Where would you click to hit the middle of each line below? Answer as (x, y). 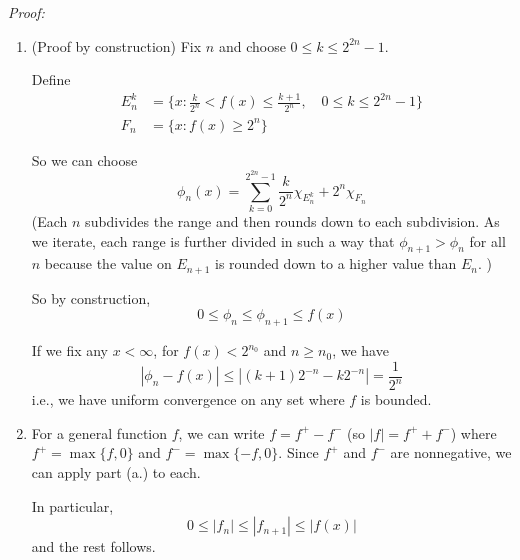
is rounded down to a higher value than (336, 263)
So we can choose (84, 159)
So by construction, (91, 297)
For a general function (99, 432)
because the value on (108, 263)
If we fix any (70, 350)
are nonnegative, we (451, 452)
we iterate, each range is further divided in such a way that (213, 240)
